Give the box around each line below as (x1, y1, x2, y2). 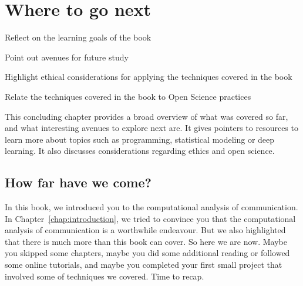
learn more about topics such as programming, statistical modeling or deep (5, 133, 275, 145)
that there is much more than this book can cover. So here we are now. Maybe (5, 235, 287, 247)
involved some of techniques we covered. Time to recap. (5, 270, 204, 282)
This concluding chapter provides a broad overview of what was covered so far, (5, 110, 288, 122)
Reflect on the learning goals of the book (5, 31, 151, 43)
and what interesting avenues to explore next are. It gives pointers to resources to (5, 122, 298, 134)
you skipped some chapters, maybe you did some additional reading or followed (5, 247, 290, 259)
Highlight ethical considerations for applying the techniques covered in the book (5, 70, 292, 83)
